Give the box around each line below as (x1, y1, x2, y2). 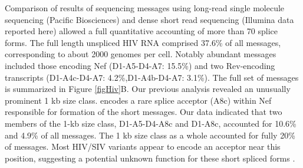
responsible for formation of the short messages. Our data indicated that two (5, 106, 282, 118)
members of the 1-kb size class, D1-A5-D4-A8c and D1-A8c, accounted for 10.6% (5, 117, 297, 129)
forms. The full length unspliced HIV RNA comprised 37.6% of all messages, (5, 36, 281, 48)
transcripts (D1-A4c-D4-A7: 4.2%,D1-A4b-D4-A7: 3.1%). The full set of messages (5, 71, 299, 83)
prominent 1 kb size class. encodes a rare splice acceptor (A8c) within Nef (5, 94, 272, 106)
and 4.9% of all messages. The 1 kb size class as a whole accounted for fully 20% (5, 129, 295, 141)
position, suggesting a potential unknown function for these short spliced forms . (5, 151, 295, 164)
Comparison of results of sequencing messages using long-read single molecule (5, 2, 285, 14)
